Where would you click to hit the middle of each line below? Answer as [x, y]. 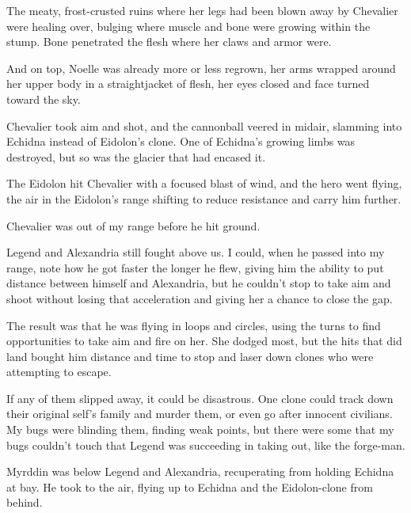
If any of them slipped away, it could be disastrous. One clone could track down [200, 398]
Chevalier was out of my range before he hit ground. [133, 225]
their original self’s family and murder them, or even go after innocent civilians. [200, 414]
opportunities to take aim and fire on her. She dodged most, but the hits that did [204, 341]
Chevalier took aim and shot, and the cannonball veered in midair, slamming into [204, 125]
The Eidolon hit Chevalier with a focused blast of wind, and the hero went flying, [204, 183]
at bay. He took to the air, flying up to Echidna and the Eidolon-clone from [190, 486]
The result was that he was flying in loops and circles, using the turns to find [194, 325]
